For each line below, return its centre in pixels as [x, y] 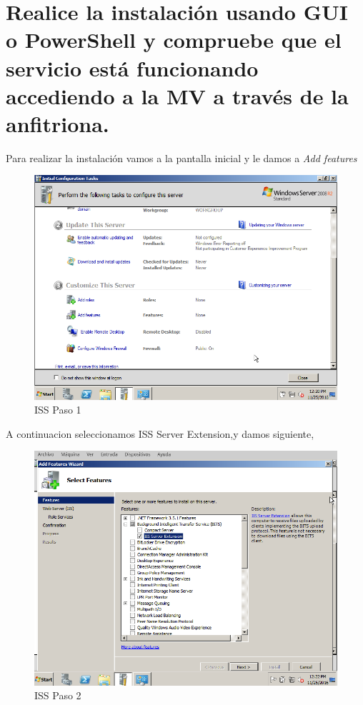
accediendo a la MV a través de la [177, 95]
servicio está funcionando [132, 67]
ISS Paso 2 [58, 695]
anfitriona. [58, 123]
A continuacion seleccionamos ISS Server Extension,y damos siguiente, [160, 433]
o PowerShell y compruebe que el [174, 40]
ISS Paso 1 [58, 410]
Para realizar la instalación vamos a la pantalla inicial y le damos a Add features [181, 157]
